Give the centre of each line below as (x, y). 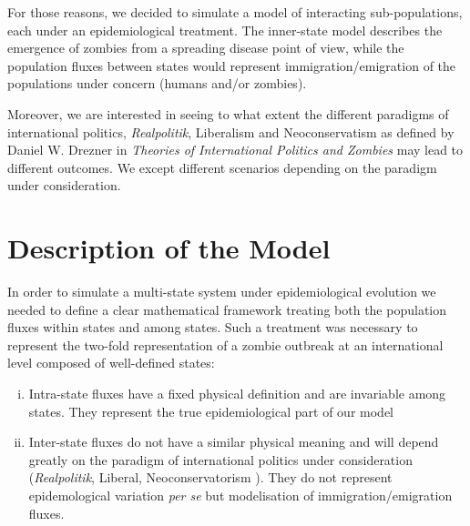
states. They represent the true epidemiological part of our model (211, 411)
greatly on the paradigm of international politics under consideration (220, 459)
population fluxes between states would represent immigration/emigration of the (232, 65)
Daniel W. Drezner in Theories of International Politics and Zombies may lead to (235, 150)
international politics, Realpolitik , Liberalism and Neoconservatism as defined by (231, 131)
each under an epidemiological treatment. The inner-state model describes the (225, 30)
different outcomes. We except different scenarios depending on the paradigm (222, 167)
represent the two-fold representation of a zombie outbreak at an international (225, 344)
